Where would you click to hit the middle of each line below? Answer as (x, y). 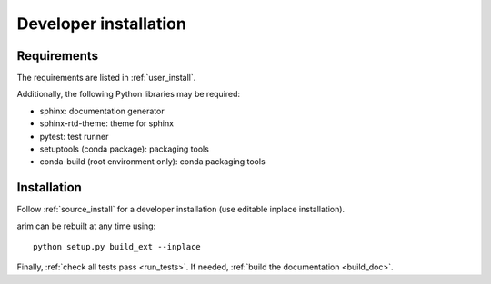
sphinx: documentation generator (102, 111)
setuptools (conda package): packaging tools (124, 149)
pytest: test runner (74, 136)
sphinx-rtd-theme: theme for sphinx (107, 123)
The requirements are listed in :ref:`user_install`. (106, 78)
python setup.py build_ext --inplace (117, 247)
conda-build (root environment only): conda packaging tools (152, 162)
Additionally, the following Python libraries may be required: (129, 94)
